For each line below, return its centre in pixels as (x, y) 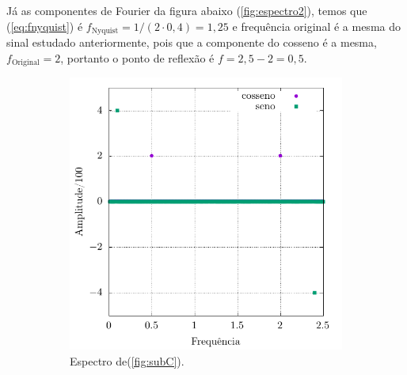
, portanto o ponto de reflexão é (137, 57)
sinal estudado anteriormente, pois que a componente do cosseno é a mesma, (192, 42)
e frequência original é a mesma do (316, 26)
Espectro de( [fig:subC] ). (127, 360)
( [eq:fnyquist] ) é (45, 26)
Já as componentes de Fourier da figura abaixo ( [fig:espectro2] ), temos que (187, 10)
